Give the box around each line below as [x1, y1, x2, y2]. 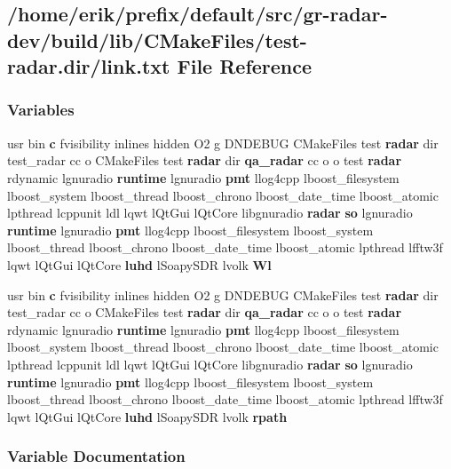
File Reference [177, 52, 313, 80]
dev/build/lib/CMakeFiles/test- [7, 26, 307, 53]
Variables [7, 99, 75, 121]
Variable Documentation [7, 445, 186, 467]
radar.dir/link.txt [7, 52, 170, 80]
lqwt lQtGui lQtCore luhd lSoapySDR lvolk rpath [7, 407, 288, 425]
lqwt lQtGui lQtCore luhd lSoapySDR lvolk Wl [7, 255, 272, 274]
